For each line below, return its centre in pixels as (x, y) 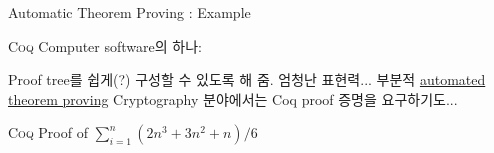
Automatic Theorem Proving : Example (129, 12)
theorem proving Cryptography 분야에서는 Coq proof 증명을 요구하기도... (233, 98)
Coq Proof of (48, 132)
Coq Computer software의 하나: (105, 45)
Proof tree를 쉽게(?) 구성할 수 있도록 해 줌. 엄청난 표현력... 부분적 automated (247, 79)
